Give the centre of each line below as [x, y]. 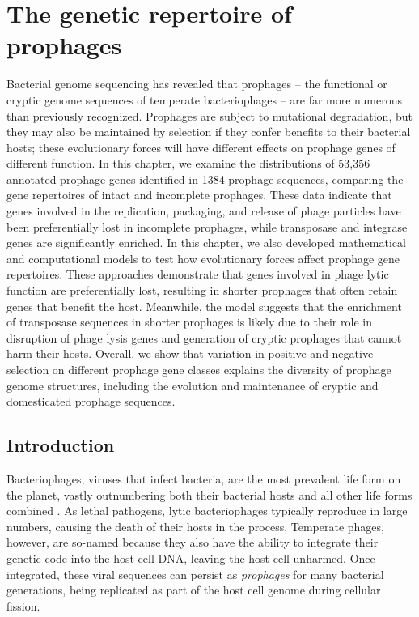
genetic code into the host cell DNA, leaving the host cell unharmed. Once [191, 557]
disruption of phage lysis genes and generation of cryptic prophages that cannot [204, 337]
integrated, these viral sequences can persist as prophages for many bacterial [195, 574]
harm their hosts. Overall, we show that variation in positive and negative [190, 353]
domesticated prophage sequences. [91, 401]
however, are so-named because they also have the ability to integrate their [193, 542]
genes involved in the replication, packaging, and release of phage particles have [204, 211]
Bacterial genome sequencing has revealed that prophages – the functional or [197, 84]
